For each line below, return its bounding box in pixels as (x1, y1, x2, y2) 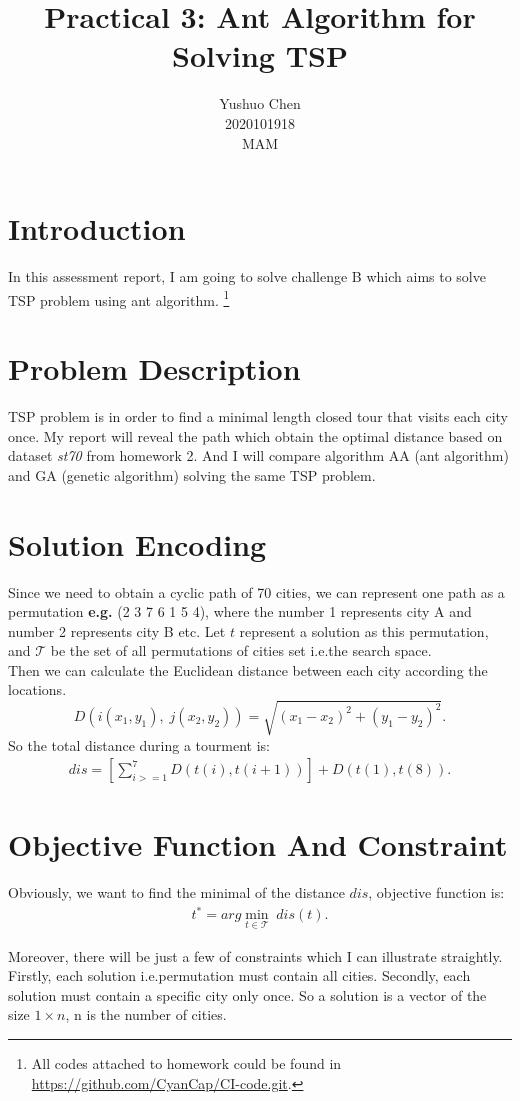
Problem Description (8, 348, 301, 389)
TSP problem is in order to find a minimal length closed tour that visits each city (8, 406, 508, 426)
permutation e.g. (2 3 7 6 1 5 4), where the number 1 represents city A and (8, 601, 472, 622)
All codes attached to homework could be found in (31, 1053, 342, 1074)
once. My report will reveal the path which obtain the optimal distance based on (8, 425, 503, 446)
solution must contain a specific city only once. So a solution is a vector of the (8, 984, 487, 1005)
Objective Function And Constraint (8, 824, 508, 865)
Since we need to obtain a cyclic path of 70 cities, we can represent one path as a (8, 581, 505, 602)
